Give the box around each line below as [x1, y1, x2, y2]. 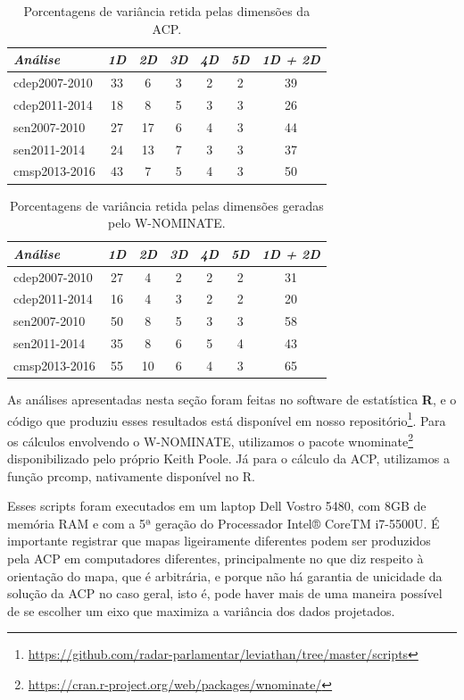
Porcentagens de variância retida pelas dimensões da [23, 2, 311, 20]
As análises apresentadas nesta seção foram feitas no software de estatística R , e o [7, 390, 457, 408]
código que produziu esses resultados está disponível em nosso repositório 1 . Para [7, 408, 446, 429]
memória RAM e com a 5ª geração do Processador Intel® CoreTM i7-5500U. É [7, 513, 440, 532]
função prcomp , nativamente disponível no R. [7, 466, 256, 485]
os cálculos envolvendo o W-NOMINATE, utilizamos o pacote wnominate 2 [7, 429, 414, 450]
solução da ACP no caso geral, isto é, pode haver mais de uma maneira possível [7, 584, 443, 603]
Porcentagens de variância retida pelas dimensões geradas [9, 196, 324, 214]
